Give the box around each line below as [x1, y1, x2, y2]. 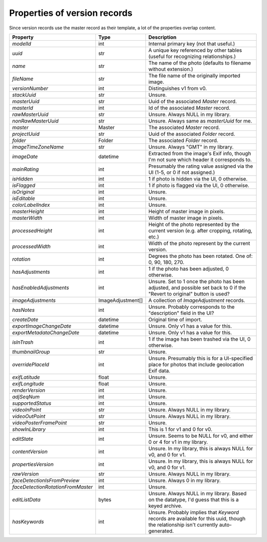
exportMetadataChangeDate [12, 329, 80, 336]
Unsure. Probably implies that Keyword [148, 509, 239, 516]
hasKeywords [12, 518, 44, 525]
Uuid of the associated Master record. [148, 98, 237, 105]
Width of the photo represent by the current [148, 240, 250, 246]
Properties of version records [9, 7, 133, 18]
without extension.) [148, 65, 193, 72]
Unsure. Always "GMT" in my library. [148, 143, 234, 150]
